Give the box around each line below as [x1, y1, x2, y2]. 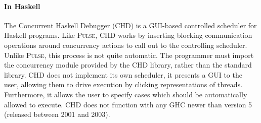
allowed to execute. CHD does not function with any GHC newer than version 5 [4, 99, 252, 109]
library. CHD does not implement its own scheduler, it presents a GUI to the [4, 69, 242, 80]
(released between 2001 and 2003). [4, 109, 110, 119]
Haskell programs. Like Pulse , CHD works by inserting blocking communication [4, 30, 252, 40]
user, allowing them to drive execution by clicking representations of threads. [4, 79, 243, 90]
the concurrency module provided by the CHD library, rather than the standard [4, 59, 252, 70]
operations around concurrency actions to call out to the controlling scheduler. [4, 39, 247, 50]
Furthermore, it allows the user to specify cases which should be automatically [4, 89, 247, 99]
